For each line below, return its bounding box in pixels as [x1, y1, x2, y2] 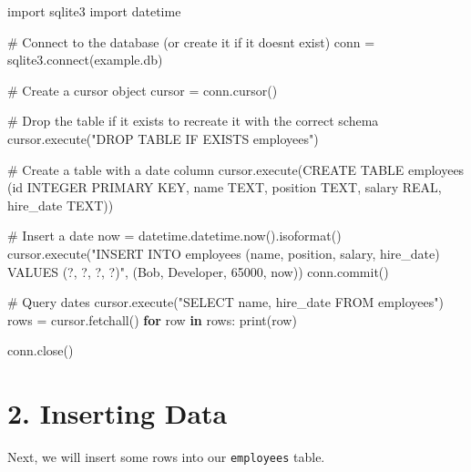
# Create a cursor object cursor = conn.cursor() [7, 80, 278, 99]
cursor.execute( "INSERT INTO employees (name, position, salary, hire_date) [7, 243, 440, 262]
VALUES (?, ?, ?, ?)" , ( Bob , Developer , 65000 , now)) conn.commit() [7, 262, 389, 281]
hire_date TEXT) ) [7, 195, 114, 214]
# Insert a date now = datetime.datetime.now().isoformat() [7, 226, 342, 245]
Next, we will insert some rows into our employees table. [7, 447, 325, 467]
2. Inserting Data [7, 395, 228, 432]
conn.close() [7, 341, 74, 360]
